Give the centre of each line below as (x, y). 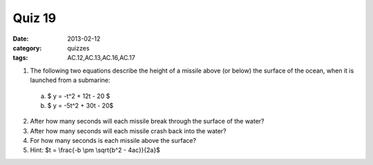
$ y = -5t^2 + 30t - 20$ (80, 105)
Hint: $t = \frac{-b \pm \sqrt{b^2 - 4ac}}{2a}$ (95, 150)
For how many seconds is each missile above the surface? (113, 141)
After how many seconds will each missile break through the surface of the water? (147, 122)
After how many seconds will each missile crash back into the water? (128, 130)
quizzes (78, 48)
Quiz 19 (35, 18)
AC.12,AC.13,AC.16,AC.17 (101, 58)
